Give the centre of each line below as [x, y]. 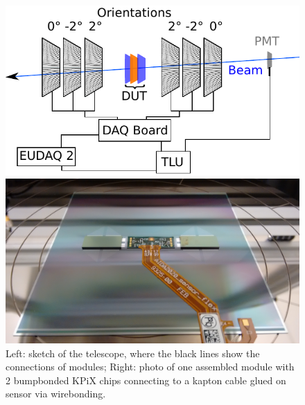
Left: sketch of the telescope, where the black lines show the [133, 353]
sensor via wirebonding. [56, 394]
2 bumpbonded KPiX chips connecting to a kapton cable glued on [146, 380]
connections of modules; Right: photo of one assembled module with [150, 367]
